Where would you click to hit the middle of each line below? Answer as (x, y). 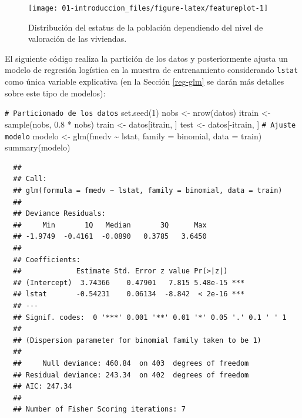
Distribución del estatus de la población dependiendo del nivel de (146, 27)
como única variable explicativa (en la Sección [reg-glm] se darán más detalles (145, 81)
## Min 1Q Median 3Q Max (110, 225)
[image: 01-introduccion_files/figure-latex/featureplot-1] (148, 8)
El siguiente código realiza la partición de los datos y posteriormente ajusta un (146, 58)
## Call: (30, 179)
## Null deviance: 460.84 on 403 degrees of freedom (131, 363)
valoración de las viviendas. (78, 39)
